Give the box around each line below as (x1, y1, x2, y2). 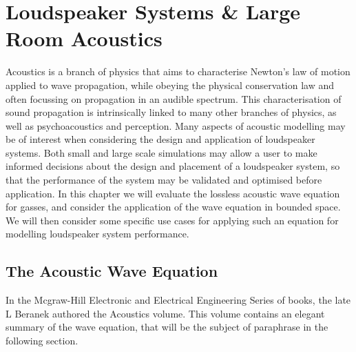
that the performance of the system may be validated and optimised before (6, 173, 322, 187)
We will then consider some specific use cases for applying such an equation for (6, 213, 339, 227)
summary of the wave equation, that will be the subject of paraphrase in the (6, 320, 328, 334)
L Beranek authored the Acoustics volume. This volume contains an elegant (6, 306, 325, 320)
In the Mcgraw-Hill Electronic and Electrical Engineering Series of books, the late (6, 293, 351, 307)
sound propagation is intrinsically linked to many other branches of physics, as (6, 105, 337, 119)
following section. (6, 333, 78, 348)
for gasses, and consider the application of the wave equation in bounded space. (6, 199, 341, 214)
